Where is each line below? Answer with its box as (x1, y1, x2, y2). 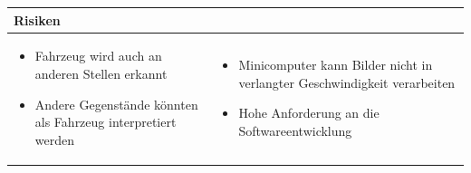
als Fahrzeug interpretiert (34, 112, 177, 131)
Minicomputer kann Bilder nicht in (238, 55, 433, 74)
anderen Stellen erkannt (34, 63, 168, 82)
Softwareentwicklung (238, 120, 352, 139)
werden (34, 130, 75, 149)
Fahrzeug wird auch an (34, 46, 162, 65)
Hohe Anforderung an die (238, 103, 380, 122)
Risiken (14, 10, 61, 29)
